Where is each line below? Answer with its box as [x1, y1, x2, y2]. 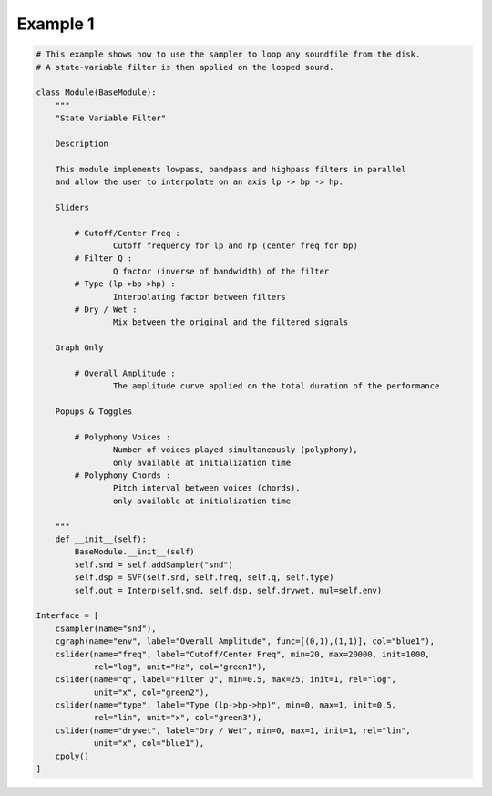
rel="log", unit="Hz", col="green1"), [93, 661, 268, 672]
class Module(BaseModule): [36, 88, 157, 98]
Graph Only [55, 343, 104, 353]
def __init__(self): [55, 533, 148, 544]
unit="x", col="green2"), [93, 687, 210, 698]
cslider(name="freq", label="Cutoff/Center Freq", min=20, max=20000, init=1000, [55, 648, 430, 659]
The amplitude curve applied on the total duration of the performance [112, 381, 440, 391]
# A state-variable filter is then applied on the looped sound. [36, 62, 334, 72]
